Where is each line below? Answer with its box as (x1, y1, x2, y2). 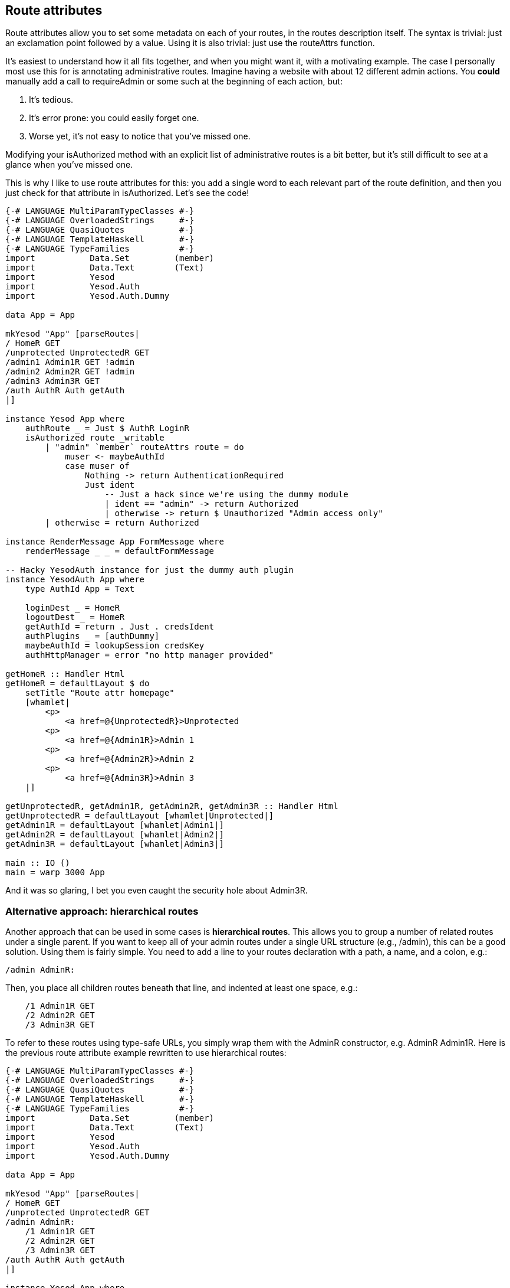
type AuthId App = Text (25, 584, 135, 594)
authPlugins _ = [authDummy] (25, 631, 160, 641)
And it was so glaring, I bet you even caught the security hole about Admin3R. (5, 885, 308, 896)
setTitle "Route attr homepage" (25, 688, 175, 698)
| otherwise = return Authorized (45, 518, 199, 528)
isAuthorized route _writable (25, 433, 164, 443)
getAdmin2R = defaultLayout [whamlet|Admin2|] (5, 830, 224, 840)
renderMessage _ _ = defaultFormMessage (25, 546, 215, 556)
